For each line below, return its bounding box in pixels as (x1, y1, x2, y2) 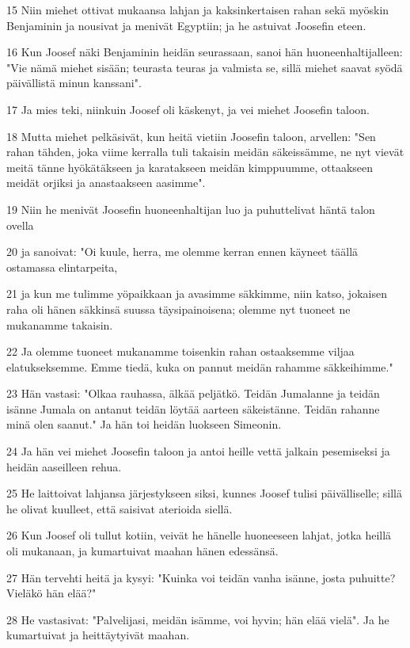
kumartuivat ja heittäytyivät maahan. (6, 627, 190, 643)
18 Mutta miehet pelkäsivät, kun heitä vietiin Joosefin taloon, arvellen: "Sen (6, 128, 376, 144)
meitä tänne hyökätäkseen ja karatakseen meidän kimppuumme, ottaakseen (6, 158, 374, 175)
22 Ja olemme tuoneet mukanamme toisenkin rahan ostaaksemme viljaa (6, 343, 355, 360)
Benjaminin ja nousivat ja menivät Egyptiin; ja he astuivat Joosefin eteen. (6, 17, 366, 33)
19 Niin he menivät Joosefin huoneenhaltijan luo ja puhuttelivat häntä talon (6, 200, 375, 217)
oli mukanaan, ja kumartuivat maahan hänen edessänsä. (6, 543, 279, 559)
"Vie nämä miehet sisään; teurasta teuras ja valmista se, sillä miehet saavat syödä (6, 59, 403, 75)
